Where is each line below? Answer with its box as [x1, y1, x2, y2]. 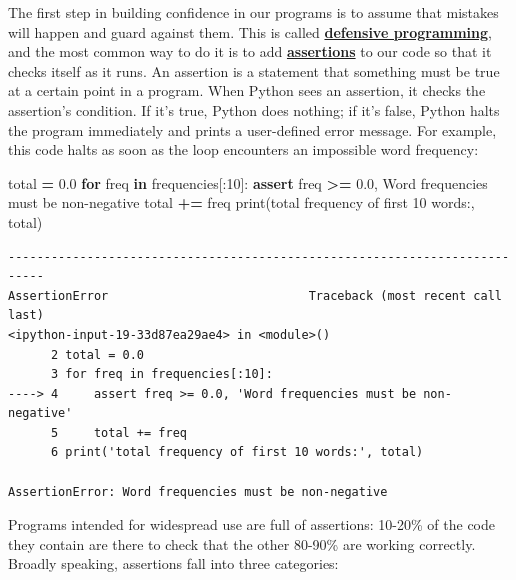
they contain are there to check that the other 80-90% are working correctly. [8, 533, 476, 554]
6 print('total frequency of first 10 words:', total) [50, 445, 424, 460]
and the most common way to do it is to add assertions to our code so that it [8, 41, 492, 62]
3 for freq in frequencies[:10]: [50, 367, 273, 382]
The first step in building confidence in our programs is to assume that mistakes [8, 2, 499, 22]
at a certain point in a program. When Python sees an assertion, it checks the [8, 80, 486, 101]
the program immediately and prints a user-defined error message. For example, [8, 119, 497, 140]
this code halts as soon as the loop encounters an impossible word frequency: [8, 139, 479, 160]
